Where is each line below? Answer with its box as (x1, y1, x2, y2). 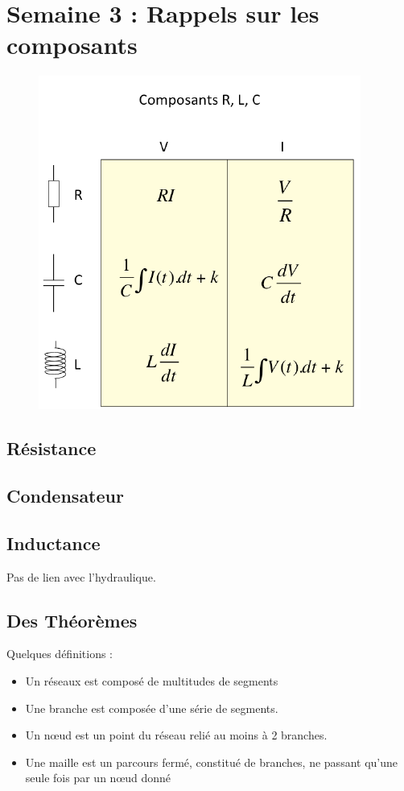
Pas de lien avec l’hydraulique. (6, 568, 156, 585)
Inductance (6, 530, 101, 555)
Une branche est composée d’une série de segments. (25, 699, 278, 716)
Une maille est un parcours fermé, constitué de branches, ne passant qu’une (25, 753, 398, 770)
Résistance (6, 436, 97, 461)
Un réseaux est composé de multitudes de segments (25, 673, 278, 690)
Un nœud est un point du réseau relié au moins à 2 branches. (25, 727, 328, 743)
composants (6, 28, 138, 61)
